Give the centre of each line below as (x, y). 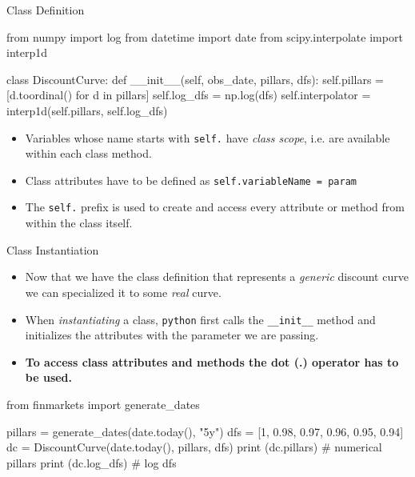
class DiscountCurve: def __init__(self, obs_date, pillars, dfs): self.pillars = (195, 79)
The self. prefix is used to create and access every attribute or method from (215, 207)
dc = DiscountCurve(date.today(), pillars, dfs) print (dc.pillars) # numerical (194, 447)
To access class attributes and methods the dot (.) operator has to (212, 361)
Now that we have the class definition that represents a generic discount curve (217, 277)
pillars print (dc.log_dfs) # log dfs (92, 462)
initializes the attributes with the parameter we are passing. (172, 335)
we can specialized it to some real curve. (123, 292)
